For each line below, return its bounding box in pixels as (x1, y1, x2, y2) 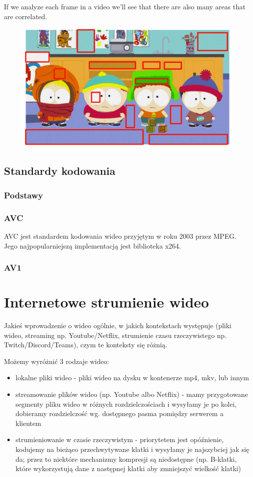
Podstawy (4, 189, 43, 201)
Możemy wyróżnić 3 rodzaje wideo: (4, 356, 109, 366)
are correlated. (4, 11, 48, 21)
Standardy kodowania (4, 163, 116, 178)
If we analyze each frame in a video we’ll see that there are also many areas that (4, 1, 246, 11)
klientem (15, 418, 41, 428)
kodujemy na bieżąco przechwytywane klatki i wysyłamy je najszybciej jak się (15, 444, 250, 454)
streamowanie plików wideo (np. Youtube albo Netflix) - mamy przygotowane (15, 389, 248, 399)
